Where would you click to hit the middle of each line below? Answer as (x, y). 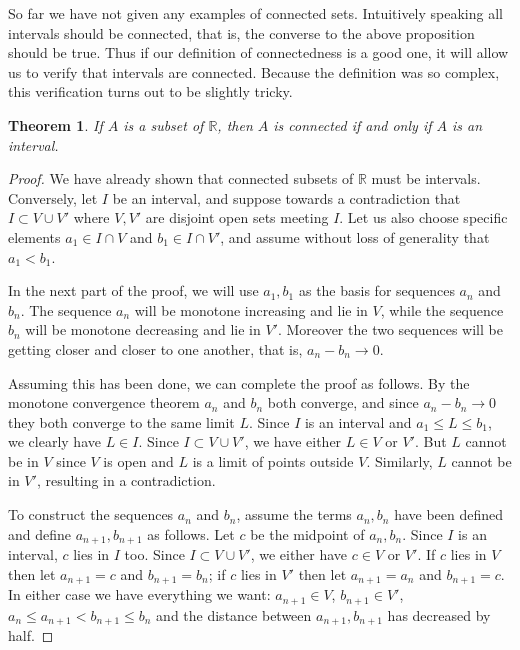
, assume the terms (294, 514)
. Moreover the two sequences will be (390, 329)
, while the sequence (442, 309)
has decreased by (439, 614)
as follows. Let (191, 533)
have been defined (449, 514)
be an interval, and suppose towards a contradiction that (286, 197)
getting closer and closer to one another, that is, (155, 348)
